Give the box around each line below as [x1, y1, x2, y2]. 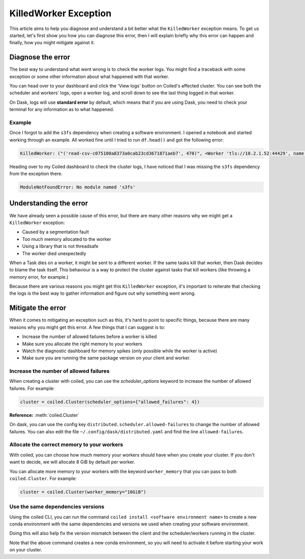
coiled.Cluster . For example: [9, 475, 77, 481]
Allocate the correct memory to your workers [9, 441, 124, 448]
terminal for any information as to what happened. [9, 106, 114, 113]
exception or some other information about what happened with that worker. [9, 73, 169, 79]
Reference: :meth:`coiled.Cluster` [9, 412, 80, 418]
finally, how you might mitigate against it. [9, 40, 95, 46]
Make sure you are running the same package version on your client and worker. [22, 355, 191, 361]
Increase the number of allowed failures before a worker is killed [22, 333, 157, 340]
